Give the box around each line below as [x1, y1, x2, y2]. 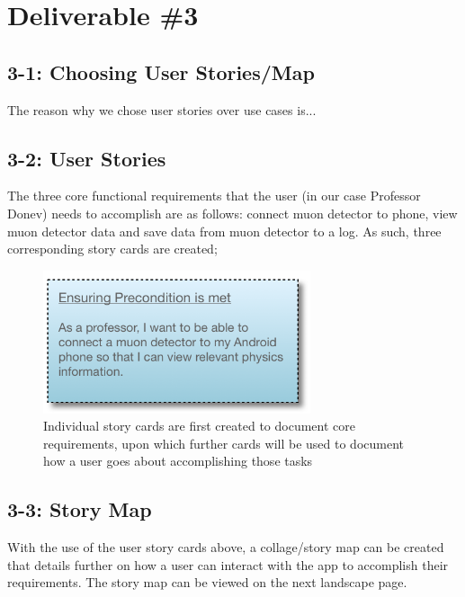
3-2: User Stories [7, 144, 166, 172]
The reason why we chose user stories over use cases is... [7, 100, 317, 119]
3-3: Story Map [7, 495, 152, 523]
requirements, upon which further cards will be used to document [43, 433, 405, 452]
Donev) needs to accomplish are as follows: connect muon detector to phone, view [7, 203, 458, 222]
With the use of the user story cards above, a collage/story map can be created [7, 538, 444, 557]
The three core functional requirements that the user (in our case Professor [7, 186, 421, 205]
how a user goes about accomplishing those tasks [43, 451, 313, 470]
